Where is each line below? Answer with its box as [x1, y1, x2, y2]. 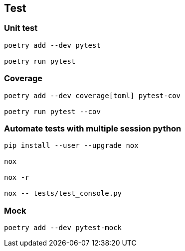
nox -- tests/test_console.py [4, 189, 122, 198]
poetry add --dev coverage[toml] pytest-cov [4, 91, 181, 100]
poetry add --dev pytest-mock [4, 224, 122, 232]
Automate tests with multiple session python [4, 123, 182, 133]
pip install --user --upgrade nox [4, 141, 139, 150]
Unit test [4, 23, 38, 33]
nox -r [4, 173, 29, 182]
